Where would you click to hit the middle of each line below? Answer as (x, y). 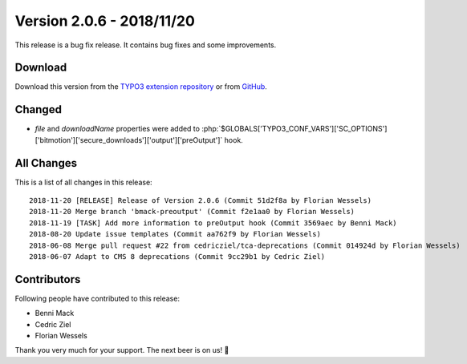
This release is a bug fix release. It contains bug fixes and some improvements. (146, 45)
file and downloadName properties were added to (118, 129)
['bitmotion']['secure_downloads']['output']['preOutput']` (129, 140)
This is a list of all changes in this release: (83, 182)
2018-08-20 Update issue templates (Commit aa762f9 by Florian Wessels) (175, 234)
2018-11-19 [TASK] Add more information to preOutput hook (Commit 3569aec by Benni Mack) (213, 223)
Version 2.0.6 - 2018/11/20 (105, 21)
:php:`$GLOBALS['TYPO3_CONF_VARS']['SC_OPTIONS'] (294, 129)
